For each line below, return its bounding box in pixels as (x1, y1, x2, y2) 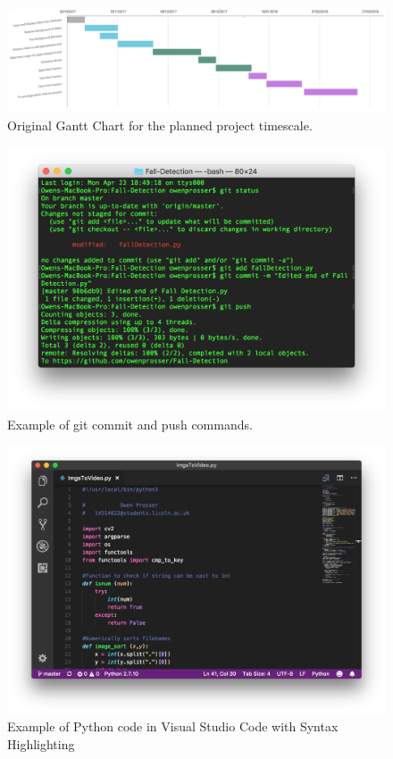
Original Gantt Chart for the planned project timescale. (7, 116, 313, 135)
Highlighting (7, 734, 75, 753)
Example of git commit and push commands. (7, 415, 253, 434)
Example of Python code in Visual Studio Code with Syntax (7, 717, 339, 736)
